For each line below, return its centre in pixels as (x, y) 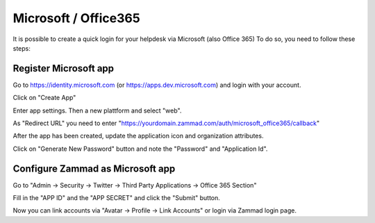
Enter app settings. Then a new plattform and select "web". (97, 110)
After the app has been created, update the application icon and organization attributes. (138, 136)
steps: (22, 48)
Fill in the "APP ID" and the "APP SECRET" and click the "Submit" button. (116, 198)
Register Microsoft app (64, 68)
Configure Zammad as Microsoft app (94, 168)
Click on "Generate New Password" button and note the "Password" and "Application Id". (140, 149)
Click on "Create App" (44, 98)
